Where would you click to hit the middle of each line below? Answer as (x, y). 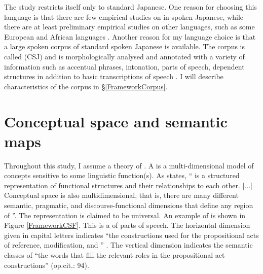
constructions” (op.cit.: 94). (47, 265)
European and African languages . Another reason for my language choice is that (130, 36)
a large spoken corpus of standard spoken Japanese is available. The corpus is (125, 46)
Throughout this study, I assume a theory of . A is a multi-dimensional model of (129, 165)
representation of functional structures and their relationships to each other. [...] (128, 185)
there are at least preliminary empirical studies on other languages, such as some (129, 27)
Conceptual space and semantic (116, 121)
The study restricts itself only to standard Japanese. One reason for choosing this (130, 7)
